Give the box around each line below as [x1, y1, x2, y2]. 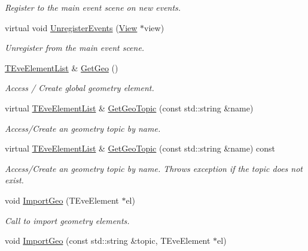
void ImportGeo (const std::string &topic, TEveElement [5, 234, 211, 247]
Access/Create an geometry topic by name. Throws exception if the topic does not [5, 162, 303, 174]
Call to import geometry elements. [5, 214, 130, 226]
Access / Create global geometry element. [5, 81, 154, 94]
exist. [5, 174, 24, 186]
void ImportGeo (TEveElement [5, 193, 119, 206]
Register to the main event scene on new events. [5, 1, 181, 13]
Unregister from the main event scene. [5, 41, 145, 54]
